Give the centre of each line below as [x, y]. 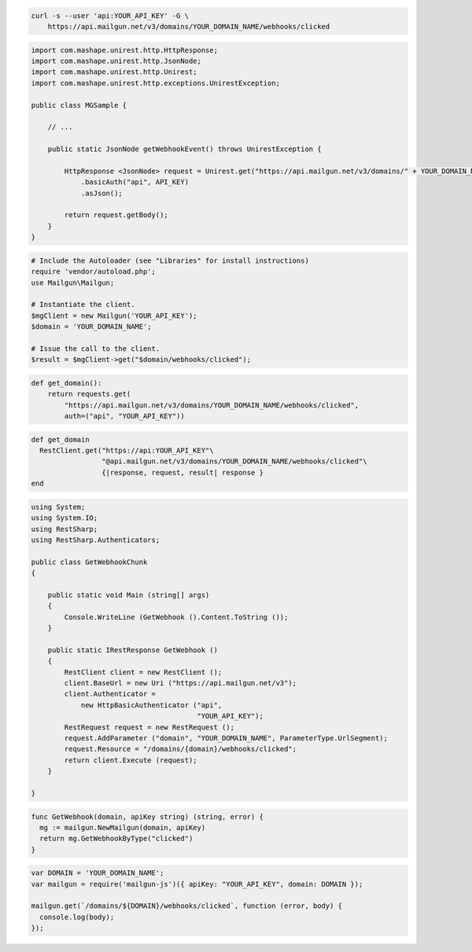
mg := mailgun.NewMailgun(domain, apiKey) [123, 827]
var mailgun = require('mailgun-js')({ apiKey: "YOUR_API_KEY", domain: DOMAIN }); [197, 884]
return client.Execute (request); [131, 760]
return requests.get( [89, 394]
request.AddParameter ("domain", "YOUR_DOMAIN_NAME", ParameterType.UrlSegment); [226, 738]
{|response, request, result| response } [182, 472]
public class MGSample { [79, 105]
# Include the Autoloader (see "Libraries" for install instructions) [170, 260]
